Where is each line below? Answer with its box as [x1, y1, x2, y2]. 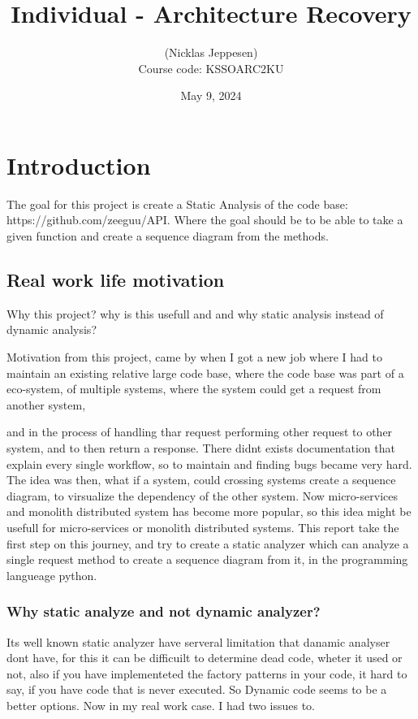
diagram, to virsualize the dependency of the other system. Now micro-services [6, 487, 398, 504]
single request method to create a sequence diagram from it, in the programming [6, 551, 408, 568]
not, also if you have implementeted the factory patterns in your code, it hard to [6, 665, 407, 682]
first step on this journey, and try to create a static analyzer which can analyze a [6, 535, 409, 552]
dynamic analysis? [6, 321, 97, 338]
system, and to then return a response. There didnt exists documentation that [6, 439, 395, 456]
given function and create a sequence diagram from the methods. [6, 227, 329, 245]
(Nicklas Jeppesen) [164, 44, 258, 61]
